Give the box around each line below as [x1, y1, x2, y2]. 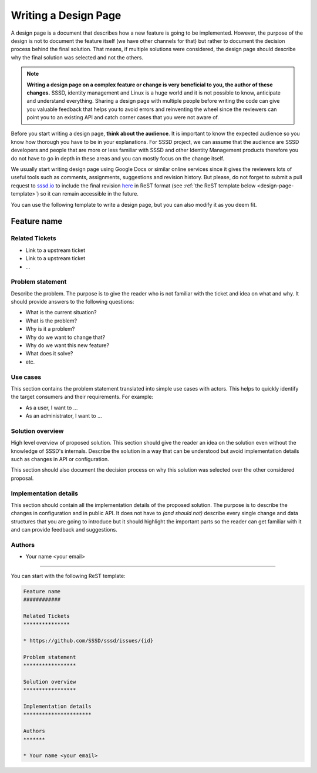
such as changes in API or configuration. [11, 456, 109, 463]
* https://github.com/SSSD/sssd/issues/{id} [23, 637, 154, 644]
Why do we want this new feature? [25, 342, 110, 349]
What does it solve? [25, 350, 73, 357]
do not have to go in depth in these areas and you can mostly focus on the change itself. [11, 154, 225, 162]
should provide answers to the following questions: [11, 298, 134, 305]
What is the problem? [25, 317, 77, 324]
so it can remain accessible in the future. [40, 190, 139, 197]
